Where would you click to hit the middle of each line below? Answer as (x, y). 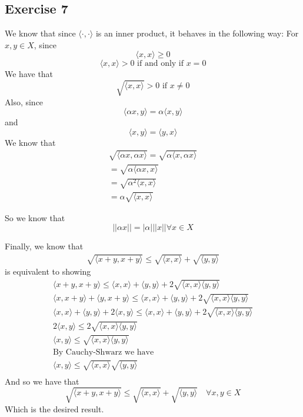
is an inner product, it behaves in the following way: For (197, 33)
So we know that (35, 217)
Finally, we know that (44, 246)
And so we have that (42, 381)
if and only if (161, 64)
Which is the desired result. (54, 408)
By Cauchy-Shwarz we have (103, 352)
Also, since (24, 101)
